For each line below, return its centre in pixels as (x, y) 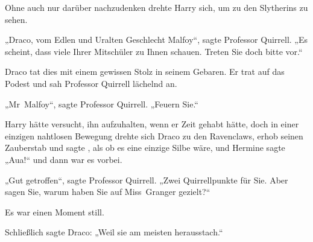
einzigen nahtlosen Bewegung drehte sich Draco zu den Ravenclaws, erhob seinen (154, 135)
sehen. (16, 19)
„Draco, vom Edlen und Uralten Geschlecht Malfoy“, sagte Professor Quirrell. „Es (156, 40)
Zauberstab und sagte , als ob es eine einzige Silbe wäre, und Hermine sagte (145, 148)
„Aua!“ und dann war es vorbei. (64, 159)
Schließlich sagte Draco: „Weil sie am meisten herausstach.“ (114, 232)
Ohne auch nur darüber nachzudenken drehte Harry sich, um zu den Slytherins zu (156, 7)
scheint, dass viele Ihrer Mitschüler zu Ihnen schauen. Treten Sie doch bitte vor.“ (154, 51)
